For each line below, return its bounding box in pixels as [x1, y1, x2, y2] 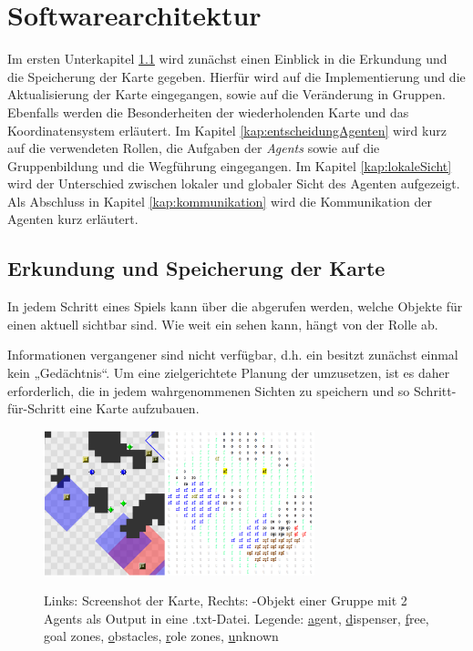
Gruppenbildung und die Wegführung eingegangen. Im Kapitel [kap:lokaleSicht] [7, 156, 452, 175]
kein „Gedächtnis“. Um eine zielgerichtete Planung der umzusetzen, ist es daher [7, 363, 450, 382]
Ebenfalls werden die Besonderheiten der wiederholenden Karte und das [7, 102, 409, 121]
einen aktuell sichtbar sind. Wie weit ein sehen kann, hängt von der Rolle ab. [7, 314, 438, 333]
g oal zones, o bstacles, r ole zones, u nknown [44, 626, 279, 646]
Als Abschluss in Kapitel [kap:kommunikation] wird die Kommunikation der [7, 191, 432, 210]
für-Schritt [7, 399, 66, 418]
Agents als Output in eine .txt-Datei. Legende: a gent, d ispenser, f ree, [44, 608, 429, 627]
